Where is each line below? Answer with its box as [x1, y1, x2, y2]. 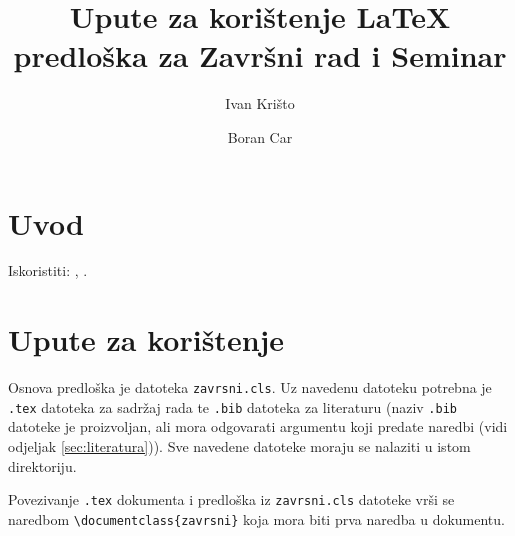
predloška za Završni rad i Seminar [13, 35, 507, 76]
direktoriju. [8, 455, 77, 476]
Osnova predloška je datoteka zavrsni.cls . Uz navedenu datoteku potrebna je [8, 377, 492, 398]
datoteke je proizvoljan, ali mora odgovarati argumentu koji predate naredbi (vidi [8, 416, 508, 437]
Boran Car [227, 126, 293, 147]
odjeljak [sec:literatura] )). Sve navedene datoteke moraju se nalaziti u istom [8, 436, 471, 457]
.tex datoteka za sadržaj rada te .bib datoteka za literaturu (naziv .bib [8, 396, 457, 417]
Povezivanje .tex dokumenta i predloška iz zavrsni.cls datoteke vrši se [8, 489, 455, 510]
